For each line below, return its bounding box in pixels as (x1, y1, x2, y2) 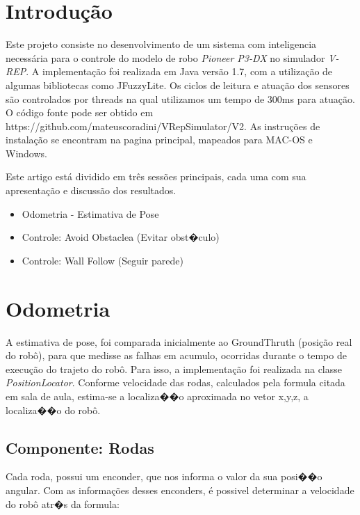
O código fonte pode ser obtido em (6, 105, 154, 120)
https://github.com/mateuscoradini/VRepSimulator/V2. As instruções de (6, 118, 320, 133)
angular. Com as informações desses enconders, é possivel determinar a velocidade (6, 482, 354, 497)
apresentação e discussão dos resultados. (6, 183, 177, 198)
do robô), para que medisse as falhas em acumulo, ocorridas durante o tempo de (6, 348, 347, 363)
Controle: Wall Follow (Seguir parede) (22, 253, 183, 267)
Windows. (6, 145, 47, 160)
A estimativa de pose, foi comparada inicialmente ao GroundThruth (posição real (6, 334, 352, 349)
